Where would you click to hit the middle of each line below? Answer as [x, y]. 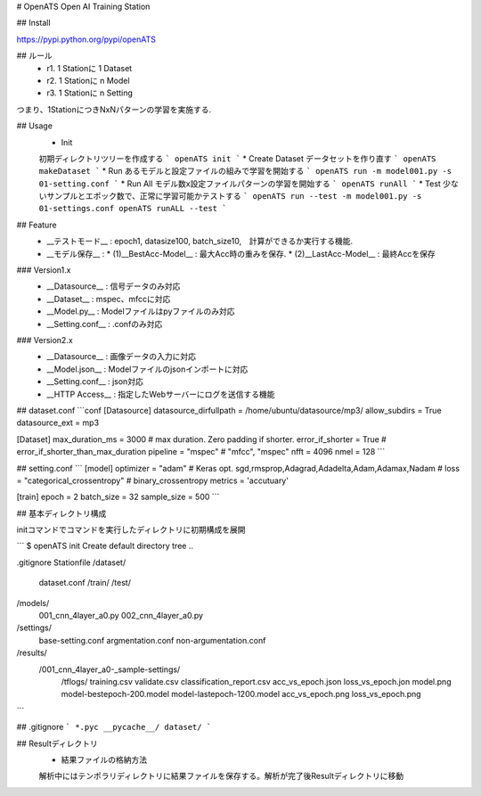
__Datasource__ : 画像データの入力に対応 [121, 357]
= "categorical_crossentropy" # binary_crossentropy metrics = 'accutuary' [153, 480]
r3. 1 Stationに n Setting [90, 93]
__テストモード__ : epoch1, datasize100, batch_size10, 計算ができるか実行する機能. [200, 242]
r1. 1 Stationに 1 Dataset [90, 68]
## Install [33, 23]
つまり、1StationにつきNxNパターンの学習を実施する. [114, 109]
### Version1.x [44, 270]
